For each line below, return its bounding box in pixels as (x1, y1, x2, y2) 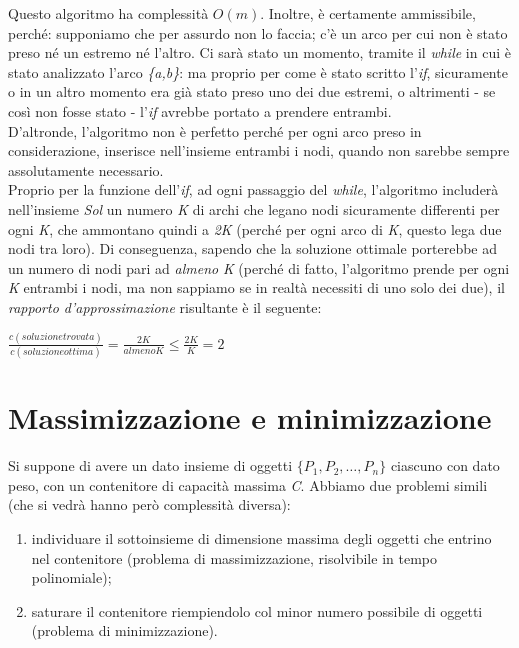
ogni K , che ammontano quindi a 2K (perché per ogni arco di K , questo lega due (8, 218, 502, 239)
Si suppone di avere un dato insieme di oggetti (8, 455, 293, 476)
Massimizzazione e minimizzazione (8, 397, 492, 438)
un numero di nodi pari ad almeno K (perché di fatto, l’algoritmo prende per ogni (8, 257, 510, 278)
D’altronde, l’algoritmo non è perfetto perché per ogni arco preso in (8, 120, 422, 141)
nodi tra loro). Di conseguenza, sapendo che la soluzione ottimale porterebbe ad (8, 238, 498, 259)
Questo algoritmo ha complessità (8, 3, 209, 23)
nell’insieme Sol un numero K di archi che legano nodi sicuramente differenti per (8, 198, 500, 219)
